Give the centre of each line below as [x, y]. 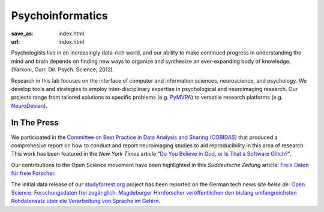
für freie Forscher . [34, 173]
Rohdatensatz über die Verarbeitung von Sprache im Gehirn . [86, 201]
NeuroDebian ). [29, 105]
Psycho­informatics [59, 16]
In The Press [35, 123]
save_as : [22, 34]
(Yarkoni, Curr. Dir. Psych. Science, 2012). [63, 69]
